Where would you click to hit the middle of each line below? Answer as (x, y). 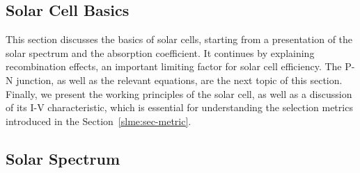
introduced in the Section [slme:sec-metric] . (99, 121)
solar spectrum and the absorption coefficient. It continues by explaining (160, 52)
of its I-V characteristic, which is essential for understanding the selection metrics (179, 107)
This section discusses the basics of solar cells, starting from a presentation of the (179, 39)
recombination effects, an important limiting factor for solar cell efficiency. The (174, 66)
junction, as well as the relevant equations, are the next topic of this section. (179, 80)
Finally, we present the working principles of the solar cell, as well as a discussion (179, 93)
